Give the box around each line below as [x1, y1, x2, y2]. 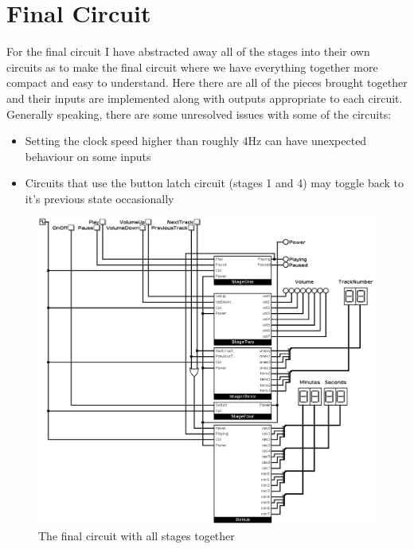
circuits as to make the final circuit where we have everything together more [6, 58, 378, 75]
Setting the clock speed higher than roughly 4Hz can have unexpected [25, 132, 367, 149]
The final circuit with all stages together [38, 527, 235, 543]
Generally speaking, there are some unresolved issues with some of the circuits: [6, 105, 392, 122]
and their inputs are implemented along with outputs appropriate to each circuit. [6, 89, 403, 106]
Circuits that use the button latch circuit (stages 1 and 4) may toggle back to [25, 175, 404, 191]
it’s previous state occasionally [25, 190, 174, 206]
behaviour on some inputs [25, 147, 151, 164]
